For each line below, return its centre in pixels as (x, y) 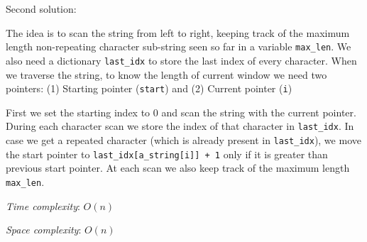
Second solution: (41, 9)
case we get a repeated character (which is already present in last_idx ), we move (183, 140)
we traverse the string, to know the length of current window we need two (166, 74)
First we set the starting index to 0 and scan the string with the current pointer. (181, 112)
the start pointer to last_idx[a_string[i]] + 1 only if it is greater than (167, 154)
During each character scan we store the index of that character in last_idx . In (180, 126)
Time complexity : (43, 205)
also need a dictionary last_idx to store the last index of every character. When (181, 60)
